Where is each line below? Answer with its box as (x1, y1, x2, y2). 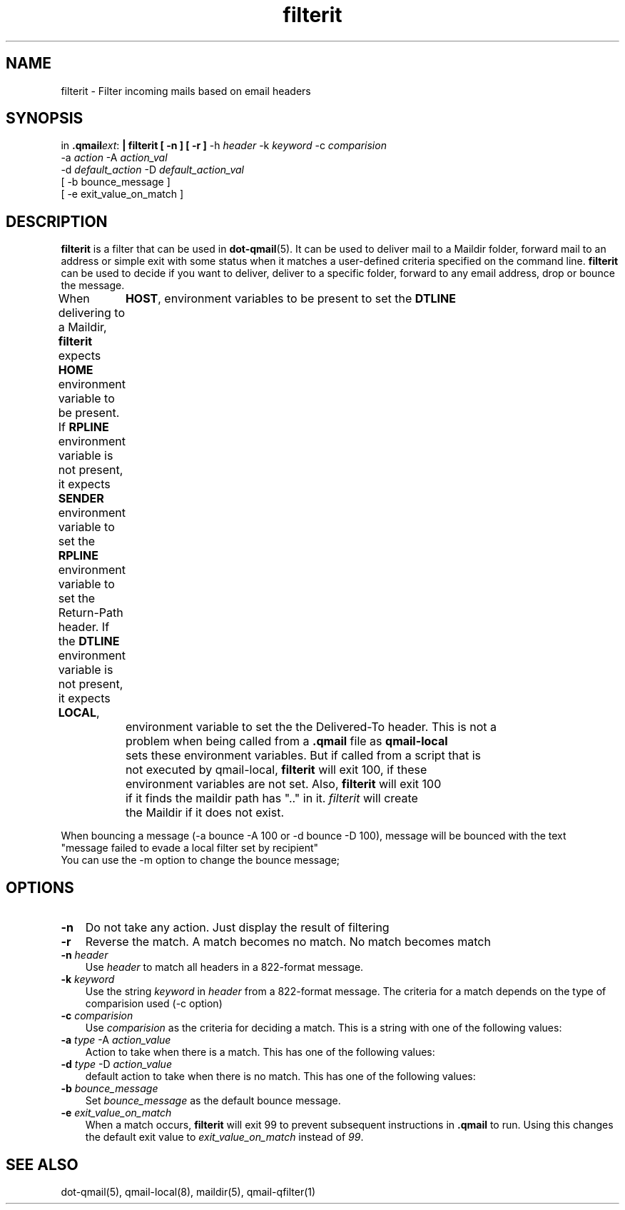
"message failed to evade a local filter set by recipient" (61, 842, 319, 854)
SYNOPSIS (6, 109, 83, 128)
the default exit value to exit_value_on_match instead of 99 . (85, 1131, 364, 1144)
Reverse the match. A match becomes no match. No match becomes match (85, 934, 491, 949)
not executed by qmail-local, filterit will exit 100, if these (125, 762, 427, 777)
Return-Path (58, 605, 123, 620)
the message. (61, 279, 125, 292)
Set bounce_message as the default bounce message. (85, 1094, 341, 1107)
